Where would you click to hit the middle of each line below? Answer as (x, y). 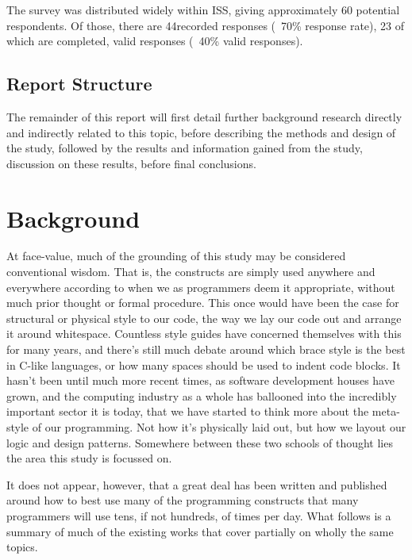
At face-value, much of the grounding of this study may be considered (176, 256)
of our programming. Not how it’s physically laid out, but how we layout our (219, 427)
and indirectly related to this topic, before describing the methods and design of (201, 132)
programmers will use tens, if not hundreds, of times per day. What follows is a (199, 515)
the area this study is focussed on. (89, 458)
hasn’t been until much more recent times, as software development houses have (200, 380)
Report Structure (79, 84)
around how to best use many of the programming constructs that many (183, 500)
